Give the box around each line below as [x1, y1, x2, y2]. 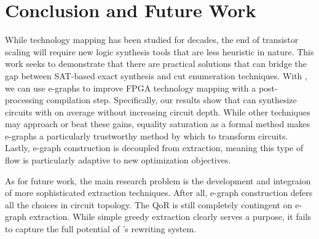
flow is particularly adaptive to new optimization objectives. [5, 154, 231, 167]
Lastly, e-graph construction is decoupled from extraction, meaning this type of [5, 141, 304, 154]
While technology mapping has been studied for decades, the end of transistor [5, 33, 299, 46]
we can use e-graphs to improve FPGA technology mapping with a [5, 81, 256, 94]
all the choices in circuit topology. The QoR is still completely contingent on [5, 198, 293, 211]
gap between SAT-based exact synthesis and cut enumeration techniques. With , [5, 69, 307, 82]
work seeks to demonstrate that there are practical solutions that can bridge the [5, 57, 307, 70]
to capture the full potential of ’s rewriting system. [5, 222, 197, 235]
